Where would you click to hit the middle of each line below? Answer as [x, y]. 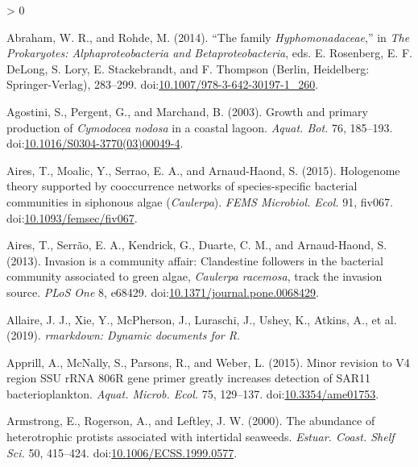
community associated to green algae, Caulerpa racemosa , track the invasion [195, 276]
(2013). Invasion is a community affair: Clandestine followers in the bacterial [195, 260]
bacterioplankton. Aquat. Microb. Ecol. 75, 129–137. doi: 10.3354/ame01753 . [193, 393]
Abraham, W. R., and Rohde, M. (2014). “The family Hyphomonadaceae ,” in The [208, 37]
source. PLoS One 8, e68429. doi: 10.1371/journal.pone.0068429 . [163, 292]
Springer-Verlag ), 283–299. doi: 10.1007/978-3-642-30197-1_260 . [163, 84]
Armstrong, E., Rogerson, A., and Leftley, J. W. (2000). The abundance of [191, 421]
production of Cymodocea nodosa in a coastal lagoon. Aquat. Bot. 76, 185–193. [200, 127]
